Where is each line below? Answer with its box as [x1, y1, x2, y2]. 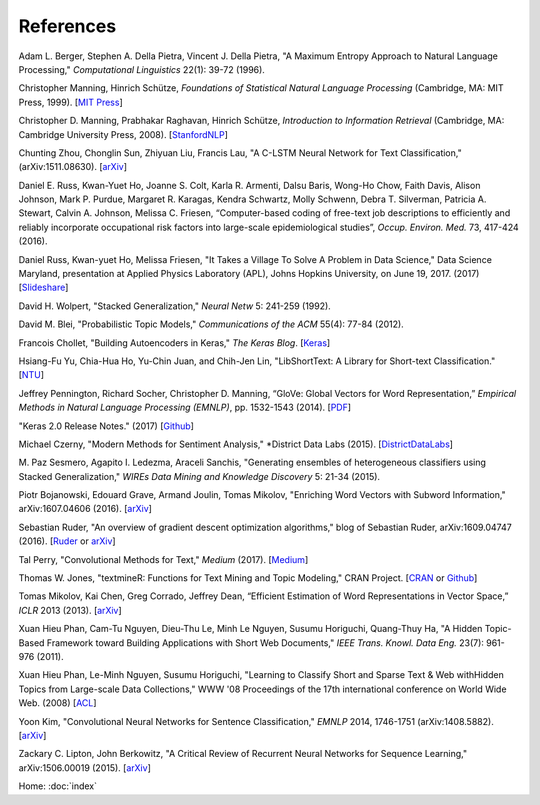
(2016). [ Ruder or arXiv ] [18, 535, 116, 547]
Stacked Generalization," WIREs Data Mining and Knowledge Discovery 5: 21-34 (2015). [18, 470, 380, 482]
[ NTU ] [18, 369, 45, 381]
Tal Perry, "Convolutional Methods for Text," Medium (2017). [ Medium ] [18, 553, 309, 565]
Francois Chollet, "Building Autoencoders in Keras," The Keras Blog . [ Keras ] [18, 336, 331, 349]
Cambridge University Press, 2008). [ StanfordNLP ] [18, 128, 229, 140]
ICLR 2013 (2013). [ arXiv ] [18, 604, 122, 616]
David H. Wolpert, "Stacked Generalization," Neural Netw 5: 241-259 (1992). [18, 300, 332, 312]
